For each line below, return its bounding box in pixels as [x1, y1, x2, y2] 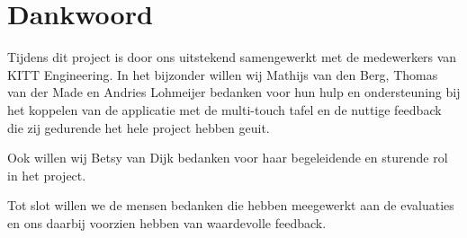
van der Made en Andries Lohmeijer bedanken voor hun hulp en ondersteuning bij [7, 83, 461, 101]
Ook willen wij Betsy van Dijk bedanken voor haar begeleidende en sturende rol [7, 148, 448, 167]
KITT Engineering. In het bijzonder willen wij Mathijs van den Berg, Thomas [7, 65, 438, 84]
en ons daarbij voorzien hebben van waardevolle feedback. [7, 213, 327, 232]
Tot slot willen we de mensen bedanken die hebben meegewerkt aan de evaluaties [7, 196, 454, 215]
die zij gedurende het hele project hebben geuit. [7, 118, 270, 137]
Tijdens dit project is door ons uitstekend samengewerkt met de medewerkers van [7, 48, 457, 66]
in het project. [7, 165, 86, 184]
